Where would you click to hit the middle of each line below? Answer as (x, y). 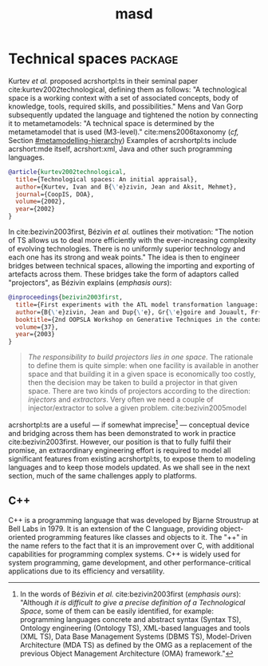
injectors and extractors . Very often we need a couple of (120, 399)
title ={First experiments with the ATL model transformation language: (137, 304)
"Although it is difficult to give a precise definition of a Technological (132, 602)
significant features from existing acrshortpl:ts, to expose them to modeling (132, 458)
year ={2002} (35, 209)
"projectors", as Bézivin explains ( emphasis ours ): (90, 283)
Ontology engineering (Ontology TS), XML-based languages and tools (135, 628)
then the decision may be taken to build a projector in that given (132, 383)
